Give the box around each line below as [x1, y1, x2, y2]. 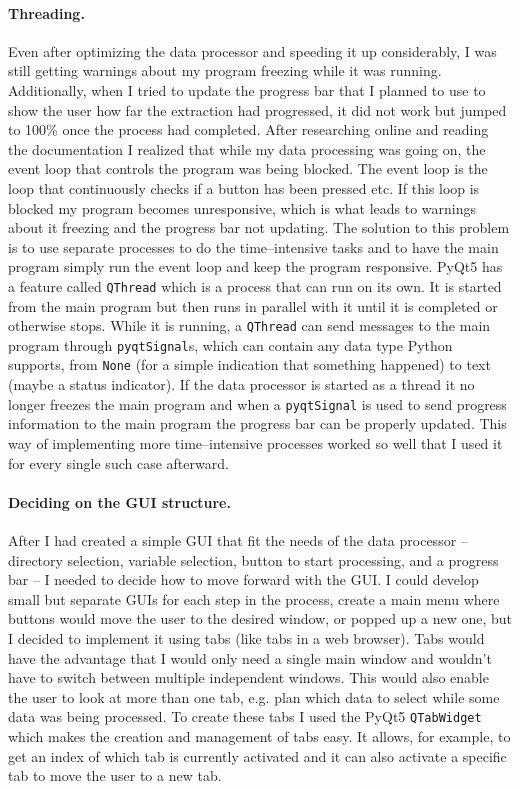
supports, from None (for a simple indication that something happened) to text [8, 354, 491, 375]
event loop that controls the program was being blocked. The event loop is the [8, 158, 488, 179]
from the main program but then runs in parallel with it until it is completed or [8, 295, 498, 316]
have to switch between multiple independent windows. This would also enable [8, 667, 489, 688]
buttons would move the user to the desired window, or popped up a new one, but [8, 608, 512, 629]
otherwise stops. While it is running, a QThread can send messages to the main [8, 315, 491, 336]
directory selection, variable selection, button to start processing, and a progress [8, 549, 499, 570]
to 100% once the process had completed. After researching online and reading [8, 119, 489, 140]
